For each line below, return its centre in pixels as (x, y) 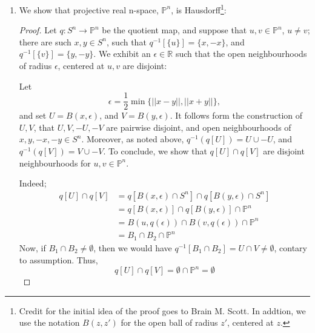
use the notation (49, 322)
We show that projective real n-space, (89, 9)
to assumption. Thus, (58, 259)
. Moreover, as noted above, (133, 139)
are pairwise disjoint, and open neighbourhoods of (199, 127)
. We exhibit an (122, 54)
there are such (45, 41)
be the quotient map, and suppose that (174, 30)
